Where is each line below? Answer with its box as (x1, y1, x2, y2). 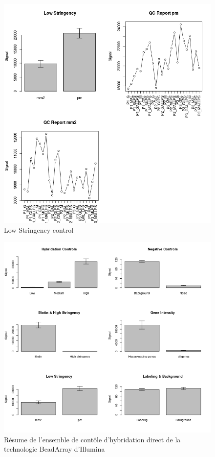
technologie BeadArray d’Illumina (4, 444, 105, 454)
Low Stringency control (4, 225, 74, 235)
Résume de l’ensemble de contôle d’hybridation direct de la (4, 434, 181, 444)
